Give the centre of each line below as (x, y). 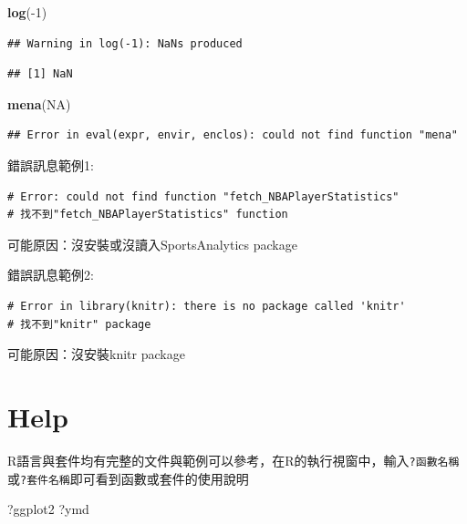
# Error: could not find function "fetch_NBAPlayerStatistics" (203, 196)
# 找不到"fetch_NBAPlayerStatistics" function (148, 215)
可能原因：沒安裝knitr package (96, 354)
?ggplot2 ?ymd (48, 509)
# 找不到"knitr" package (79, 324)
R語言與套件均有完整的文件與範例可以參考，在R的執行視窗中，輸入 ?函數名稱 (233, 460)
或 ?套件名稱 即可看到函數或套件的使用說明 (128, 478)
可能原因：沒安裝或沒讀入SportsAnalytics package (152, 244)
